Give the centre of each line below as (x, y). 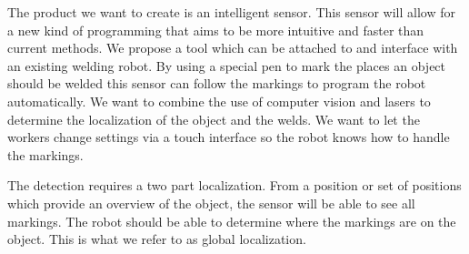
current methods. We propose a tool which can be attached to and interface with (233, 48)
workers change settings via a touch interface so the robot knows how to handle (229, 137)
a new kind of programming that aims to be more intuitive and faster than (216, 30)
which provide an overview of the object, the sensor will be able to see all (211, 203)
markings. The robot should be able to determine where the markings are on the (232, 221)
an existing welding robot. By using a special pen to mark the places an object (227, 65)
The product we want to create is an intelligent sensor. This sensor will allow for (231, 12)
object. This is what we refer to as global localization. (157, 239)
